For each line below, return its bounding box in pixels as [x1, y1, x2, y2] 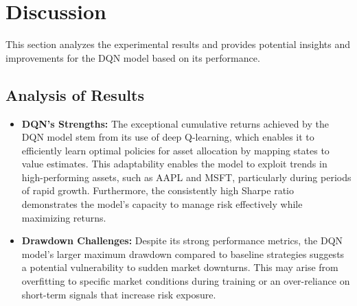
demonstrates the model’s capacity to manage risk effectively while [21, 197, 303, 211]
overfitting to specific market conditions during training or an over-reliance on [21, 274, 350, 288]
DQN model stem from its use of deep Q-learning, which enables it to [21, 130, 314, 144]
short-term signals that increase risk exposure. [21, 287, 216, 301]
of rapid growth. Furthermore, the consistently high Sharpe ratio [21, 183, 294, 198]
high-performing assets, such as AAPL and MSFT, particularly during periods [21, 169, 352, 184]
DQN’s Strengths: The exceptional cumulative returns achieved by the [21, 116, 330, 130]
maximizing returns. [21, 210, 106, 224]
